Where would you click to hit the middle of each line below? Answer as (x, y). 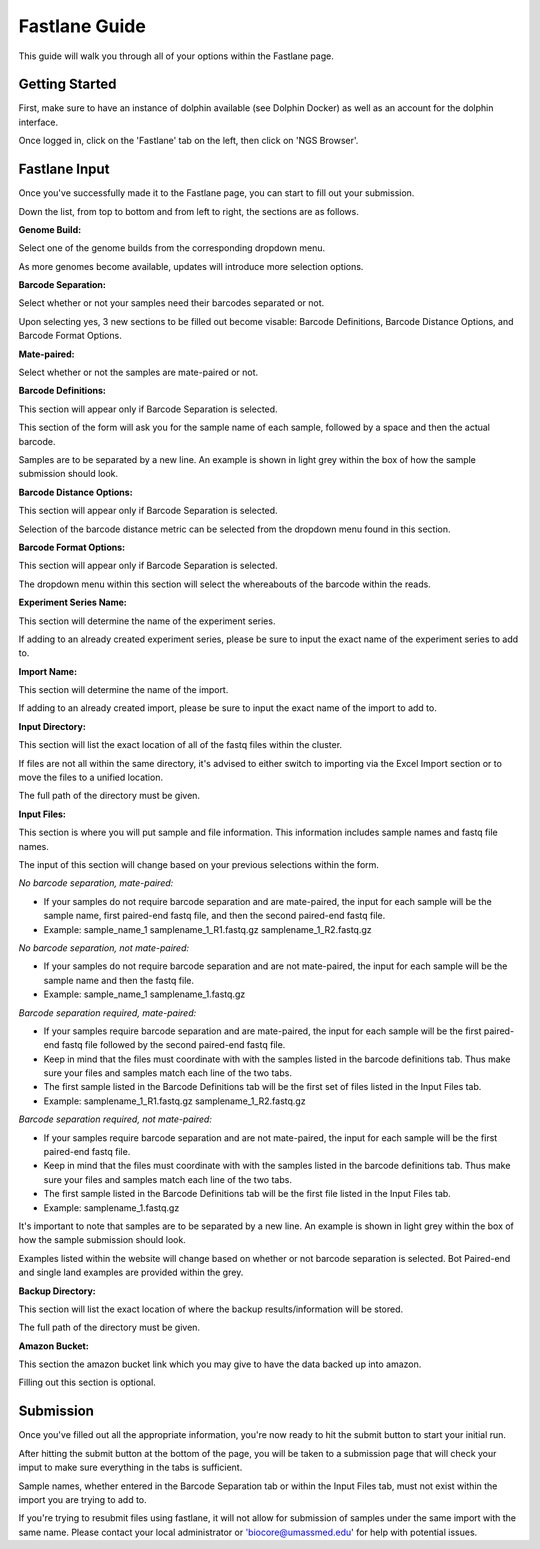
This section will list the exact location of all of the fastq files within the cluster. (180, 745)
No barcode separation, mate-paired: (96, 883)
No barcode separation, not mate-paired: (104, 947)
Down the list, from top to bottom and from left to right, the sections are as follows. (188, 211)
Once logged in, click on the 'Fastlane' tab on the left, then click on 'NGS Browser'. (188, 141)
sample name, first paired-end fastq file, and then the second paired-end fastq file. (214, 916)
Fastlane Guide (82, 26)
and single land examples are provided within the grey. (131, 1272)
